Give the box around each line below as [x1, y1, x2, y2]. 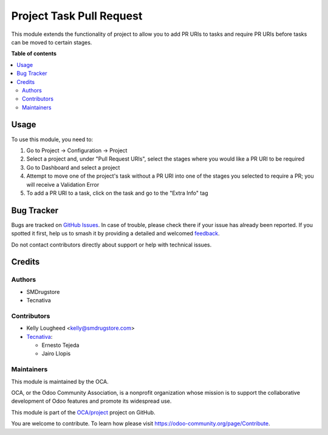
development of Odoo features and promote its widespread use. [11, 397, 172, 405]
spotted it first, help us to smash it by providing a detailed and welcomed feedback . [11, 230, 220, 237]
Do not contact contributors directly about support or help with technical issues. [11, 241, 212, 248]
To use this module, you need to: [11, 136, 94, 143]
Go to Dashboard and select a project [26, 164, 120, 171]
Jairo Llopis [41, 350, 71, 357]
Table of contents [11, 50, 57, 57]
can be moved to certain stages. [11, 38, 92, 46]
